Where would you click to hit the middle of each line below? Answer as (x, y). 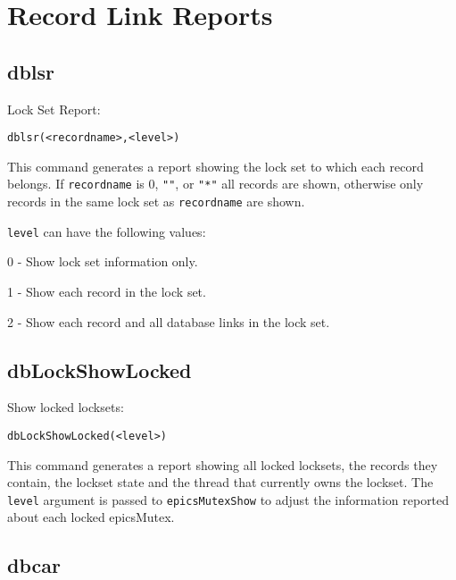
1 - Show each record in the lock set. (107, 291)
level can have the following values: (107, 231)
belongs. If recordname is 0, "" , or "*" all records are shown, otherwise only (216, 184)
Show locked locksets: (66, 407)
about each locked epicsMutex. (91, 517)
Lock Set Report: (54, 109)
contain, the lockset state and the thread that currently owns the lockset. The (220, 482)
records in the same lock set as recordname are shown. (156, 202)
